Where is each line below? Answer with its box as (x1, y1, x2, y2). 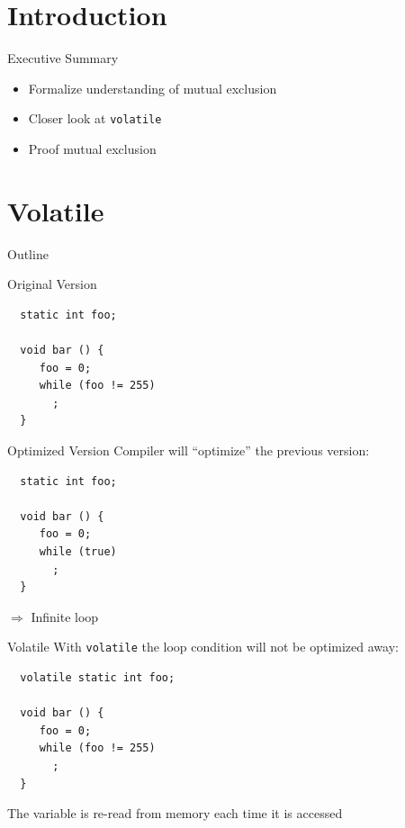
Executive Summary (7, 49, 119, 67)
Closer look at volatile (28, 109, 162, 128)
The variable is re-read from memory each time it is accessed (7, 804, 343, 823)
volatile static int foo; (20, 671, 175, 685)
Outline (7, 244, 49, 263)
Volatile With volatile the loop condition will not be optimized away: (7, 637, 399, 656)
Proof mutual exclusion (28, 139, 157, 157)
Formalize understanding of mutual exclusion (28, 78, 277, 97)
